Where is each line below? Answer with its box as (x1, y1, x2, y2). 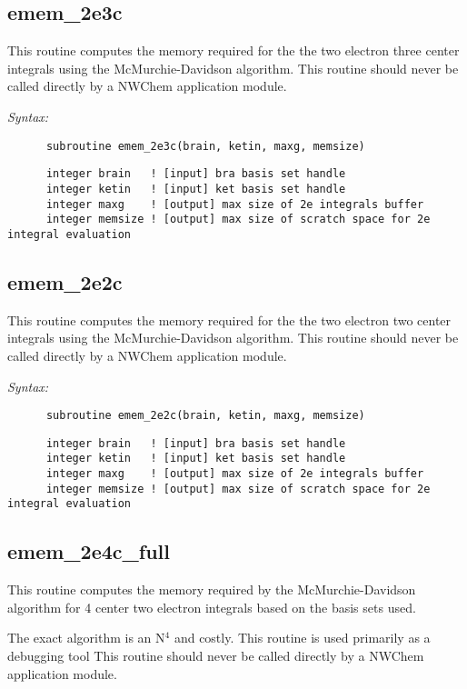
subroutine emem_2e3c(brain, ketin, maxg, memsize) (45, 139, 365, 153)
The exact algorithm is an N (7, 628, 165, 647)
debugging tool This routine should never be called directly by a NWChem (7, 646, 424, 665)
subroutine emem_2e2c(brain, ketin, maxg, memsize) (45, 409, 365, 423)
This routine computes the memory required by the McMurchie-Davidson (7, 580, 416, 599)
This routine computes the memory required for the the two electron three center (7, 41, 460, 60)
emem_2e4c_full (7, 537, 171, 565)
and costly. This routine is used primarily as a (174, 628, 431, 647)
